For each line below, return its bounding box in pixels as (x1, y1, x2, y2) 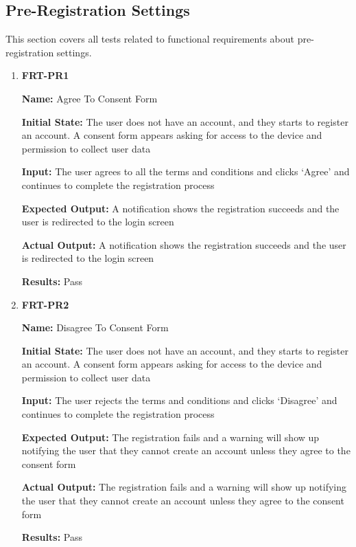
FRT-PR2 (21, 297, 69, 311)
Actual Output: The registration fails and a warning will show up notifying (21, 480, 347, 494)
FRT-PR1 (21, 68, 69, 82)
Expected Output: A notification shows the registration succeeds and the (21, 201, 340, 215)
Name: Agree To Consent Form (21, 91, 158, 105)
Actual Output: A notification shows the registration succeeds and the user (21, 237, 346, 252)
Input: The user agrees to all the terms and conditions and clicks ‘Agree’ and (21, 164, 350, 179)
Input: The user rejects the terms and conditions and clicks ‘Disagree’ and (21, 393, 337, 408)
